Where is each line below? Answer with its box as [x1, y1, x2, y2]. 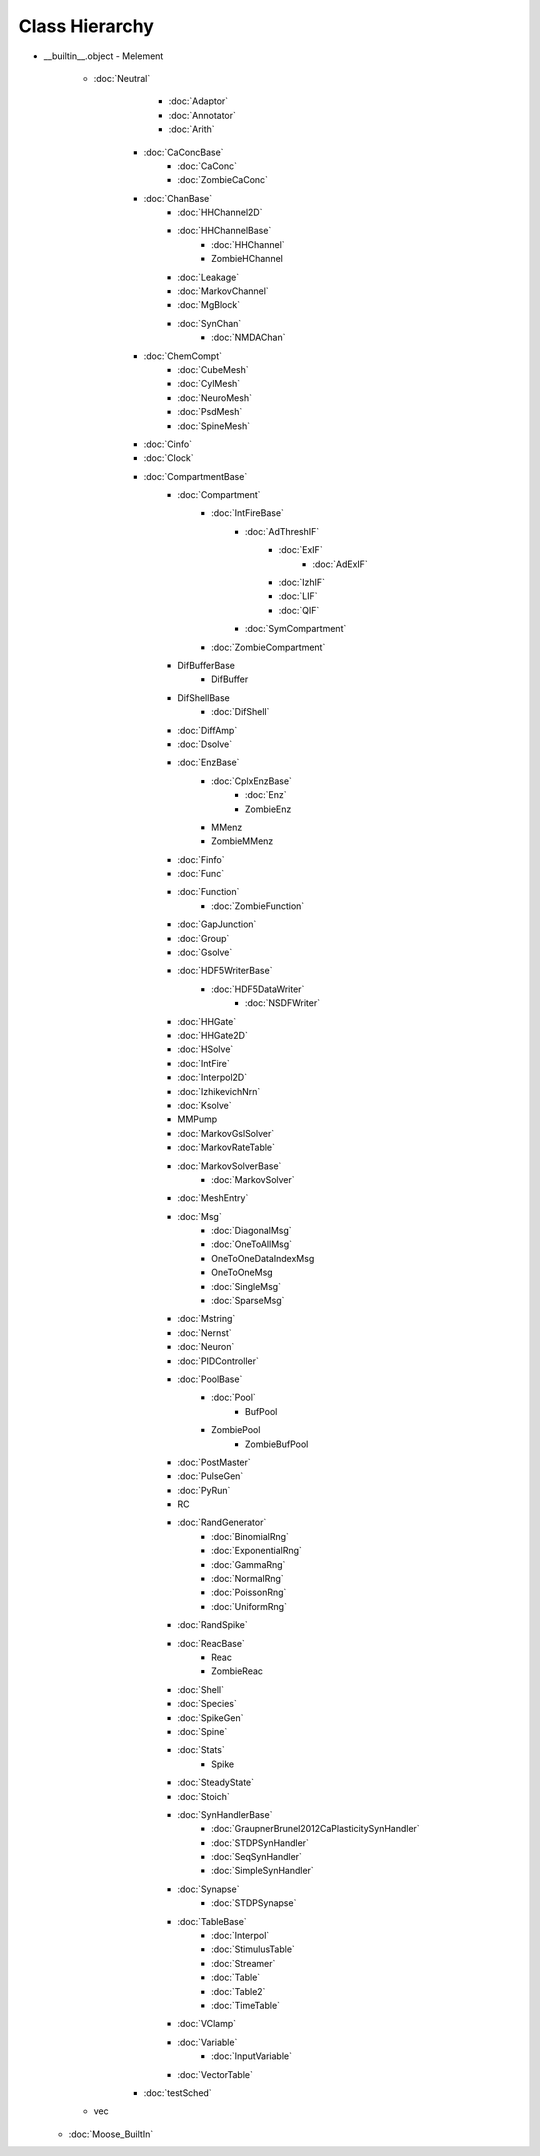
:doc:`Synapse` [177, 1883, 240, 1895]
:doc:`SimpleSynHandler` [211, 1865, 314, 1877]
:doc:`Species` [177, 1698, 237, 1710]
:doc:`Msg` [177, 1210, 222, 1222]
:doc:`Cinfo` [143, 438, 193, 450]
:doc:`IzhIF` [278, 576, 325, 589]
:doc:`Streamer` [211, 1957, 276, 1969]
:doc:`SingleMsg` [211, 1280, 282, 1292]
